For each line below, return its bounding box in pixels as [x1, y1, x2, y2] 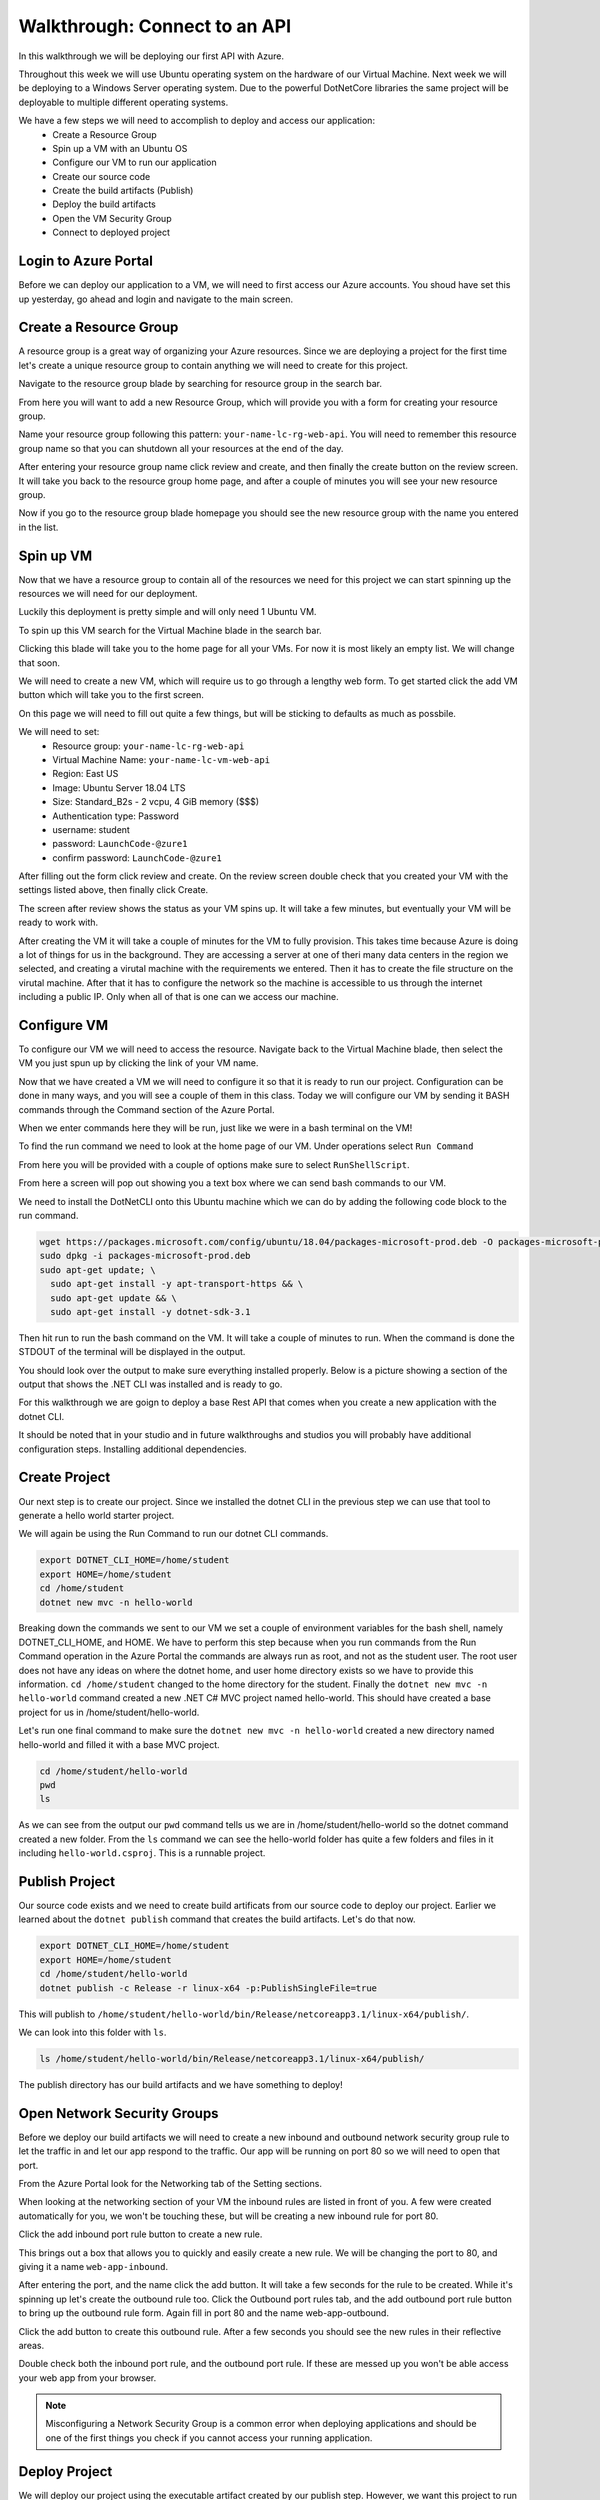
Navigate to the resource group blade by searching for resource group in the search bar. [18, 378, 382, 390]
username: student [52, 823, 130, 835]
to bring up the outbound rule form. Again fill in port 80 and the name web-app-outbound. [18, 2307, 390, 2319]
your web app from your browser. [18, 2371, 157, 2384]
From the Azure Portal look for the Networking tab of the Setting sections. [18, 2178, 323, 2190]
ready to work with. [18, 916, 99, 929]
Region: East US [52, 768, 119, 780]
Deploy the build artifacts [52, 198, 157, 210]
